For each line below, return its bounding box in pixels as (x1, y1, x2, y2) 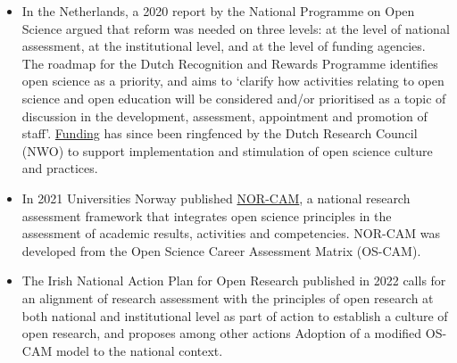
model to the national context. (55, 341, 223, 359)
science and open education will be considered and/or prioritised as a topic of (21, 88, 446, 107)
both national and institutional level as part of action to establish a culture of (21, 306, 448, 325)
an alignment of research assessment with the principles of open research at (21, 288, 434, 307)
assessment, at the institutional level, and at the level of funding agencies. (21, 37, 426, 55)
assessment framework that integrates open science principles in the (21, 206, 392, 225)
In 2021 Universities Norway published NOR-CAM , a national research (21, 188, 411, 207)
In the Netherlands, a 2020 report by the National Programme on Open (21, 2, 415, 20)
